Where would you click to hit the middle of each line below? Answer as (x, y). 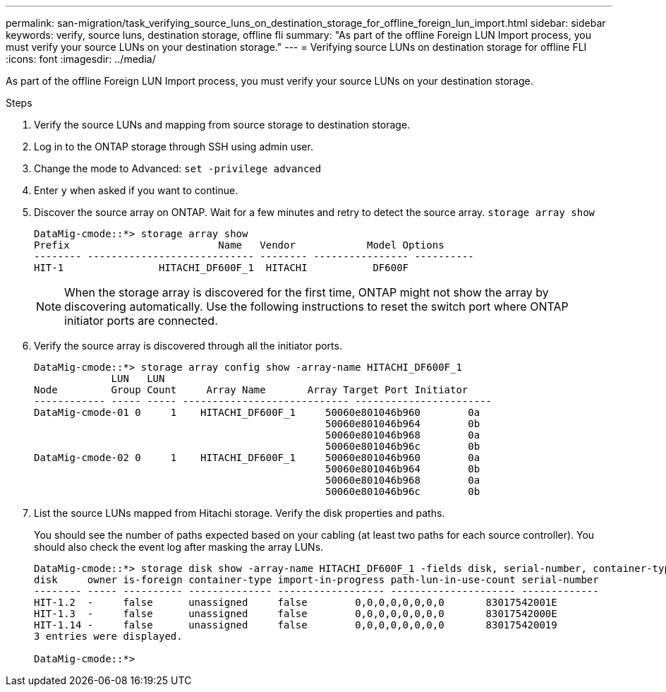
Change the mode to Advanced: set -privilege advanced (178, 168)
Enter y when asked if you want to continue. (136, 190)
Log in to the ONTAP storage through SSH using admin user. (174, 147)
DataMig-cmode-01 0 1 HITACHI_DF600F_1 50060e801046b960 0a (257, 412)
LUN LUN (138, 378)
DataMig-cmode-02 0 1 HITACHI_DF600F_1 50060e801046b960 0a (257, 458)
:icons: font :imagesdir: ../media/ (81, 59)
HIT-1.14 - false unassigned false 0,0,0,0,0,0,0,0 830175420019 (296, 625)
